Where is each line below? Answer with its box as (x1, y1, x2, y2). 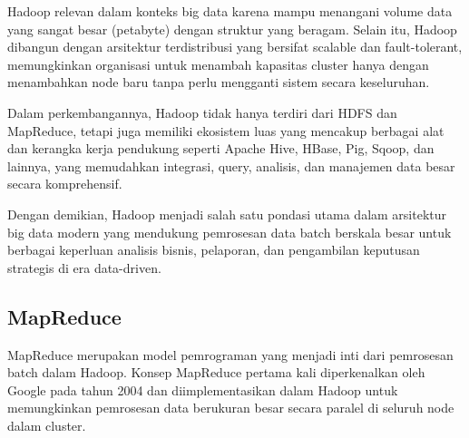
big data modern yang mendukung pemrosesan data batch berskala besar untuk (7, 222, 452, 241)
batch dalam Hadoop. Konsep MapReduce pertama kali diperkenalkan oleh (7, 363, 425, 382)
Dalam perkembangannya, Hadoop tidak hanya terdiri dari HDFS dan (7, 102, 397, 122)
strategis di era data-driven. (7, 258, 161, 277)
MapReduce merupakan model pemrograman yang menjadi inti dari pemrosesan (7, 345, 454, 364)
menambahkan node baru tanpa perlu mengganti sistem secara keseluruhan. (7, 73, 430, 92)
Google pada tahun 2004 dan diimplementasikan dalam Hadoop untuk (7, 380, 398, 399)
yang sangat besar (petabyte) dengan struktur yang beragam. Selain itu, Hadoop (7, 19, 457, 38)
